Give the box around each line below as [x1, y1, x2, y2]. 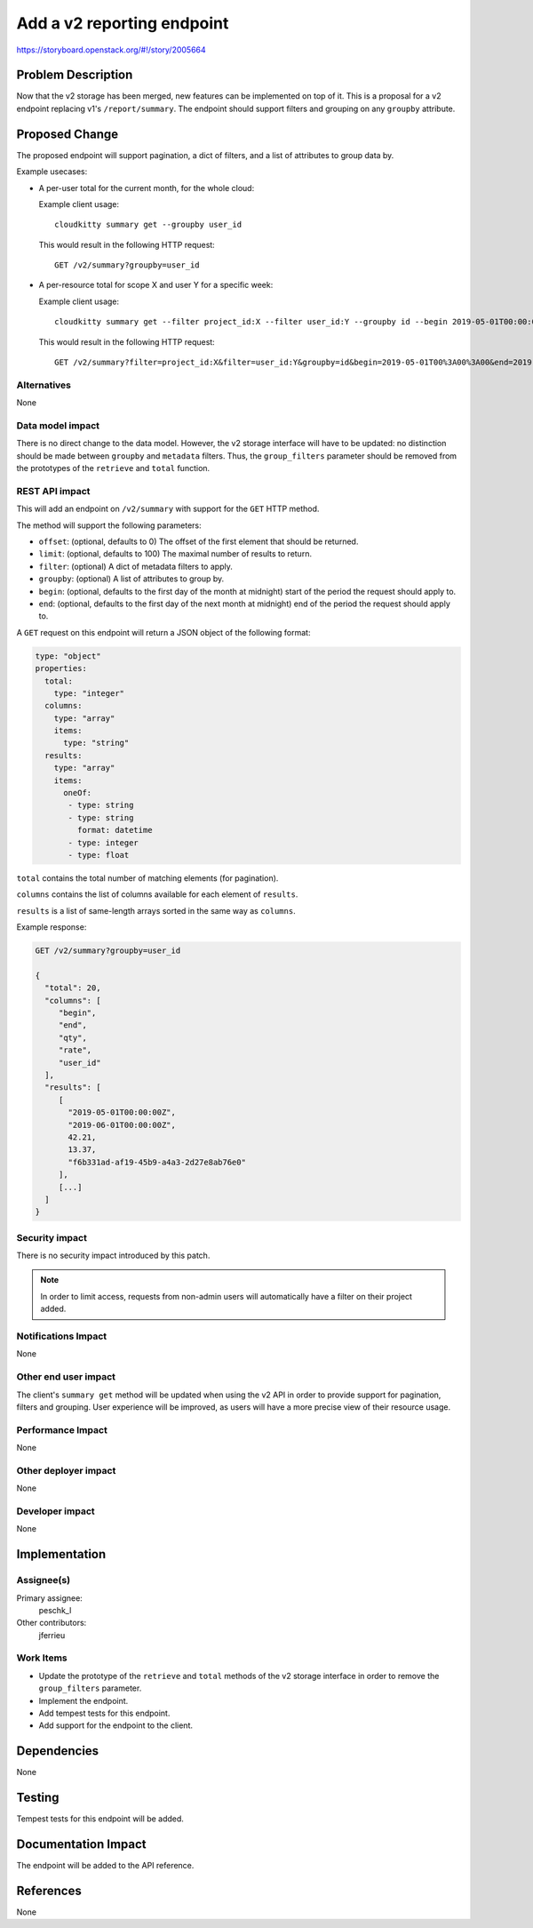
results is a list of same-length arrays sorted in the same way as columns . [16, 905, 297, 916]
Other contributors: [16, 1618, 87, 1628]
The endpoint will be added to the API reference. [16, 1860, 195, 1871]
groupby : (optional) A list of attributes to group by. [38, 573, 225, 584]
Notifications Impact [16, 1330, 107, 1342]
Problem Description [16, 68, 133, 83]
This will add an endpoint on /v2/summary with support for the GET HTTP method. [16, 503, 320, 515]
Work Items [16, 1652, 68, 1664]
